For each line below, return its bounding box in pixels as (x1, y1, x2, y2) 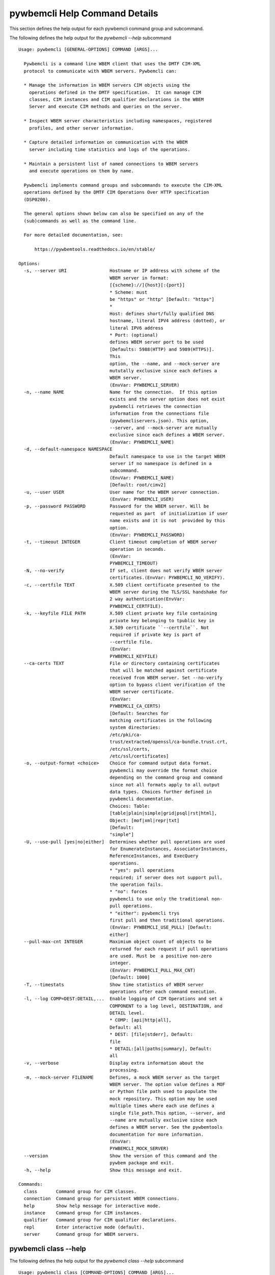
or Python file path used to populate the (109, 1089, 217, 1094)
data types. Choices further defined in (109, 788, 212, 795)
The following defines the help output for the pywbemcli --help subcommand (9, 35, 172, 41)
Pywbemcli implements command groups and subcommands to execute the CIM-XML (23, 182, 223, 188)
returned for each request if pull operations (109, 946, 228, 952)
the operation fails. (109, 882, 164, 887)
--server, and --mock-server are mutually (109, 425, 217, 431)
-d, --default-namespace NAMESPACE (23, 446, 113, 452)
